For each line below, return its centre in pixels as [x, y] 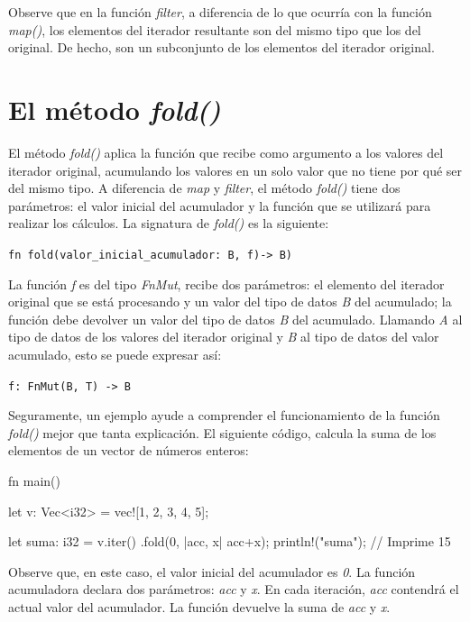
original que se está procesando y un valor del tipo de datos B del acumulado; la [230, 302]
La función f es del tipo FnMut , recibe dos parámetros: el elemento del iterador [226, 284]
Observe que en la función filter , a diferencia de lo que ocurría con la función [220, 12]
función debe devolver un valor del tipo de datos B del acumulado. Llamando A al [235, 319]
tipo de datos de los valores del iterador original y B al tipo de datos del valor [224, 337]
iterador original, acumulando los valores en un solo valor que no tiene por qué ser [235, 170]
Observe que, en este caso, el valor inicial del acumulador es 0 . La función [212, 571]
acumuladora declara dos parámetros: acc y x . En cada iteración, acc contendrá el [234, 589]
